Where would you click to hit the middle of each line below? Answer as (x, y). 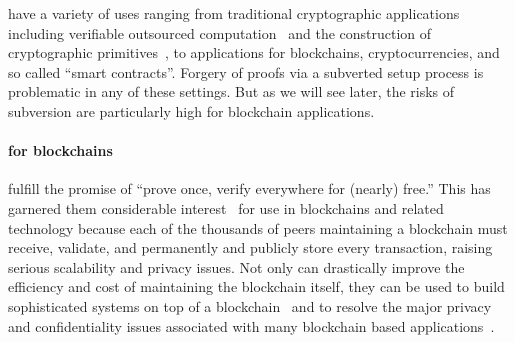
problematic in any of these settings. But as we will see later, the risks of (231, 91)
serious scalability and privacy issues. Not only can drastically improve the (236, 266)
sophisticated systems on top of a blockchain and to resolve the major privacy (250, 305)
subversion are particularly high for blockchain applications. (191, 110)
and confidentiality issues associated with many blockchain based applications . (251, 325)
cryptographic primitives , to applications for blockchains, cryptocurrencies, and (254, 52)
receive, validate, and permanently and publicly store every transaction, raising (250, 247)
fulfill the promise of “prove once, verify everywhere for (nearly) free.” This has (249, 188)
